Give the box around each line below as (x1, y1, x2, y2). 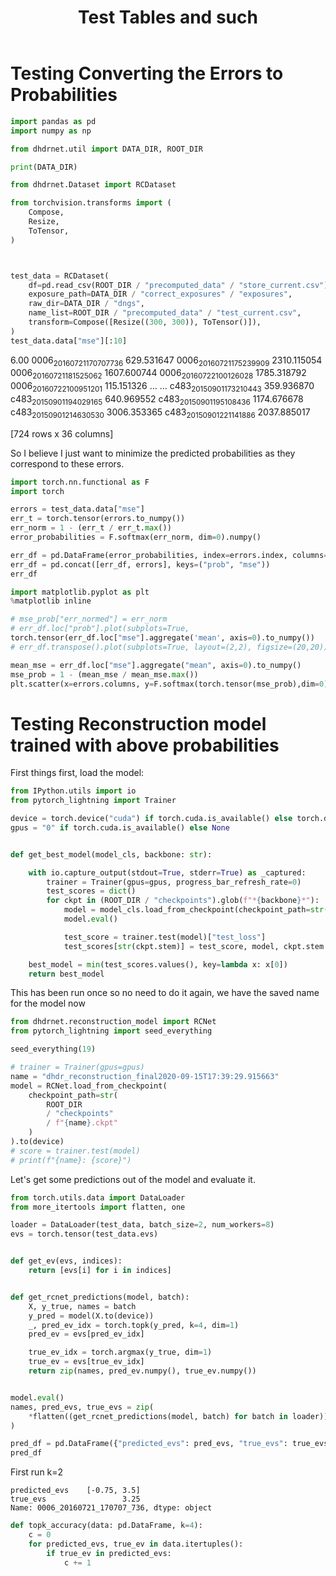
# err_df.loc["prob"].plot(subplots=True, (10, 624, 190, 634)
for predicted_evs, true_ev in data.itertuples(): (28, 1539, 244, 1549)
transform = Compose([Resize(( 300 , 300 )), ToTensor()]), (28, 317, 262, 328)
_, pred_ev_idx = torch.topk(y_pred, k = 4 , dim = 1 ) (28, 1320, 240, 1330)
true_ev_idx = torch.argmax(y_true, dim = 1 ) (28, 1347, 213, 1358)
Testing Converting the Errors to (10, 62, 284, 85)
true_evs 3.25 (10, 1494, 141, 1505)
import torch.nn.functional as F (10, 477, 150, 487)
